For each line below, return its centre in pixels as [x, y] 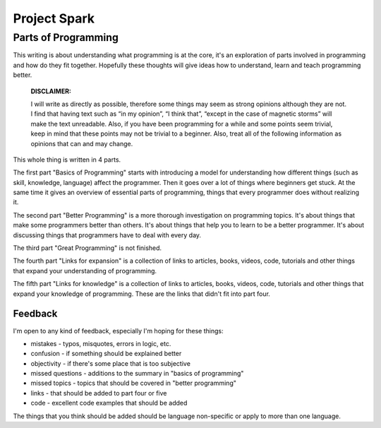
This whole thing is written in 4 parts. [67, 160]
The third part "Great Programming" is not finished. [87, 248]
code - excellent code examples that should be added [109, 403]
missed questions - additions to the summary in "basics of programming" [137, 374]
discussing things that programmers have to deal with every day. [107, 235]
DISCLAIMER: [51, 91]
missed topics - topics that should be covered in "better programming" [133, 383]
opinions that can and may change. [82, 143]
